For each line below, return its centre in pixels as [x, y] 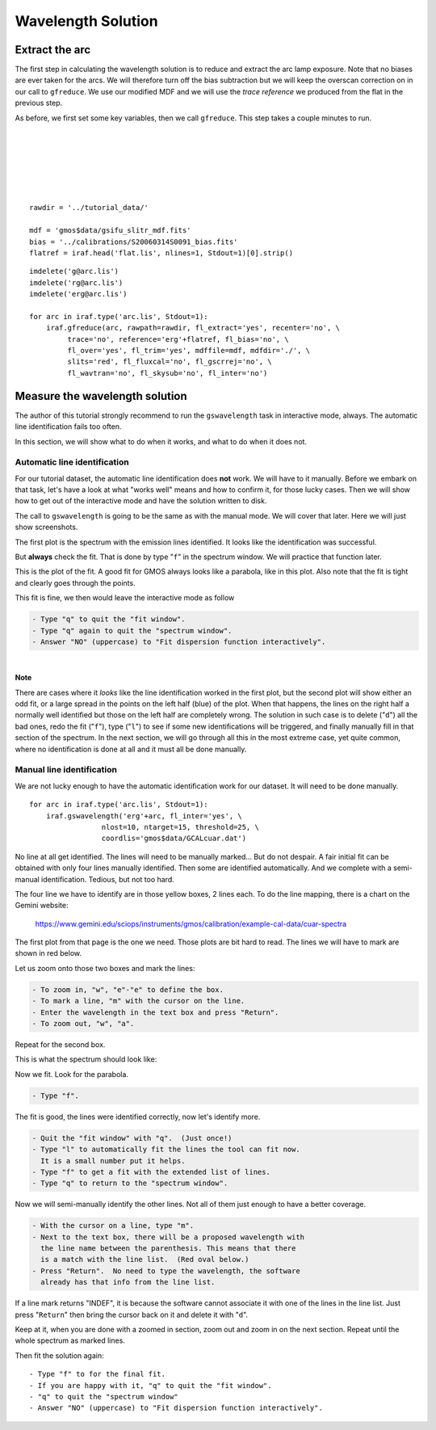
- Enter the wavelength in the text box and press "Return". [155, 1012]
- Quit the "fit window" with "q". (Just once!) [132, 1138]
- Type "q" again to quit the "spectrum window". [132, 631]
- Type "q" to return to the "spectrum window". [130, 1183]
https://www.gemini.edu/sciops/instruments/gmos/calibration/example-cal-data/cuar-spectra [191, 923]
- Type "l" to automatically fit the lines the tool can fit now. [166, 1150]
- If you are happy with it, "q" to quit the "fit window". [151, 1385]
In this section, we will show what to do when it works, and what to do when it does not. [161, 441]
